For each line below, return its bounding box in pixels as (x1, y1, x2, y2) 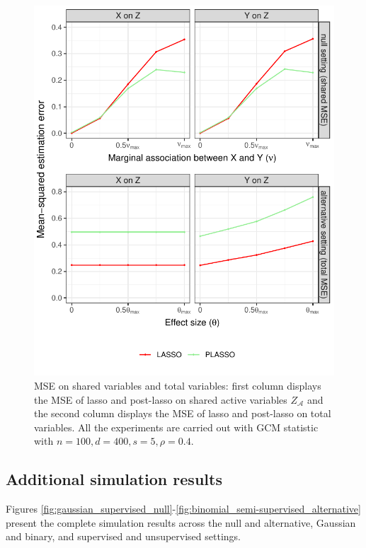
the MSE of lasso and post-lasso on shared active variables (34, 392, 287, 407)
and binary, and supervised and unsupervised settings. (6, 529, 241, 544)
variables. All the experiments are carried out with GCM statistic (34, 419, 319, 434)
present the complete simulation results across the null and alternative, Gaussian (6, 515, 356, 530)
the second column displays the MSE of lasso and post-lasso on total (34, 406, 331, 421)
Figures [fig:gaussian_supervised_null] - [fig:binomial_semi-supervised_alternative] (6, 501, 361, 516)
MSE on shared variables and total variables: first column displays (34, 378, 321, 392)
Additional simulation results (6, 468, 222, 490)
